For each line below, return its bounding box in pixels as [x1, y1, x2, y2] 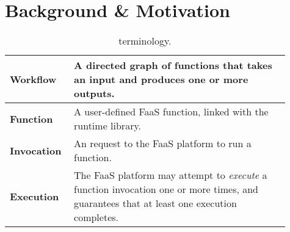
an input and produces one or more [74, 72, 248, 87]
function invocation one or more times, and [74, 182, 258, 197]
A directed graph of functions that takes [74, 58, 272, 73]
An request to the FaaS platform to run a [74, 136, 252, 151]
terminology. [118, 34, 172, 48]
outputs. [74, 86, 115, 101]
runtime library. [74, 118, 141, 133]
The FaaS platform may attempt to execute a [74, 168, 267, 183]
